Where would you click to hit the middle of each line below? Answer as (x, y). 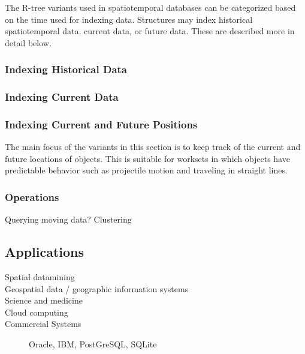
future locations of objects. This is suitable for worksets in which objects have (147, 158)
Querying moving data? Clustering (68, 219)
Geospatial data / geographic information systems (97, 288)
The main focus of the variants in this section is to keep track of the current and (153, 147)
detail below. (28, 42)
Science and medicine (44, 300)
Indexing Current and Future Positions (101, 124)
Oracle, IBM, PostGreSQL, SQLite (93, 344)
